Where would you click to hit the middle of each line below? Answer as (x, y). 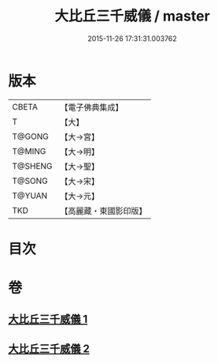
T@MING (29, 151)
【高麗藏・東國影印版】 (103, 211)
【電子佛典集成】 (92, 107)
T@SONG (30, 181)
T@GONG (30, 137)
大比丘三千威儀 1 (48, 319)
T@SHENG (32, 166)
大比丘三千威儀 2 (49, 348)
